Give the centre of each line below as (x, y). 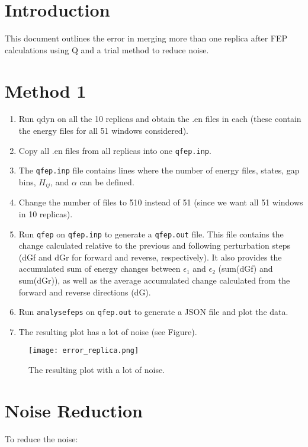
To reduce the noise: (41, 438)
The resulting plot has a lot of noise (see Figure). (108, 331)
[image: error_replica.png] (84, 351)
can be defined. (107, 181)
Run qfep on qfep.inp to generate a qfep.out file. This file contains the (151, 234)
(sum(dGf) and (246, 268)
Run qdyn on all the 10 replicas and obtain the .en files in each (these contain (160, 119)
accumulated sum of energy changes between (100, 268)
